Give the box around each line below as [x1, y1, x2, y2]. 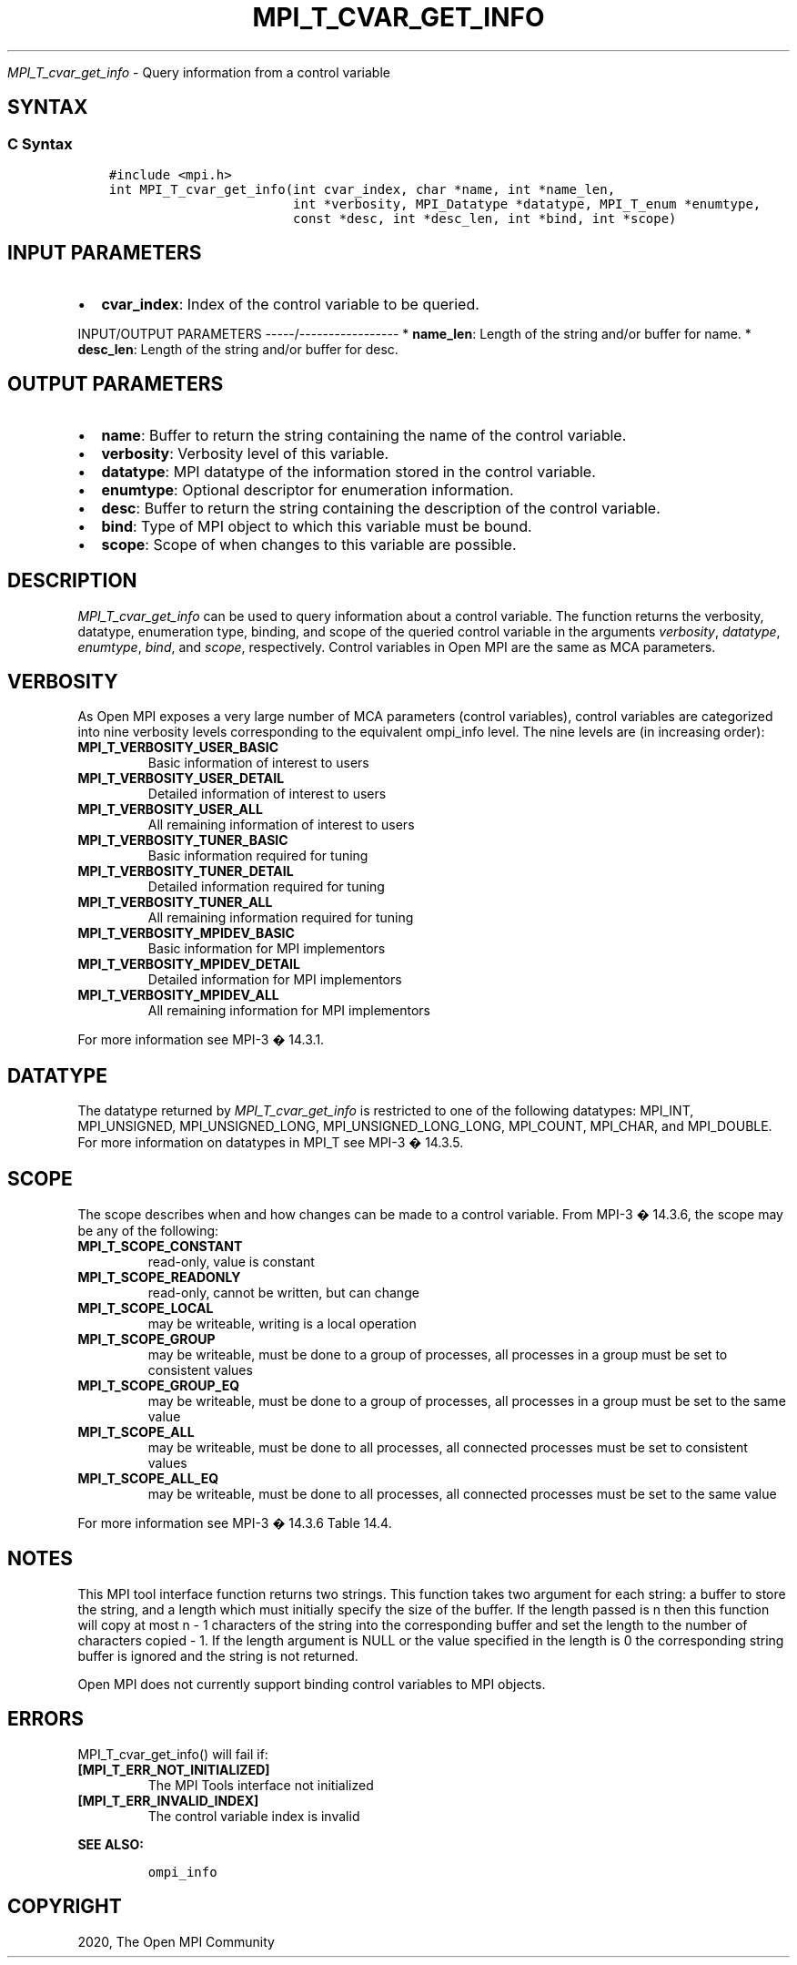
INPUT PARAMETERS [7, 241, 202, 265]
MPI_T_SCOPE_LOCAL [77, 1300, 214, 1317]
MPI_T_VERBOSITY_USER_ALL [77, 801, 263, 818]
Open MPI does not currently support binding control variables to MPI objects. [77, 1675, 546, 1692]
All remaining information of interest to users [147, 817, 415, 833]
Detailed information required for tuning [147, 879, 385, 895]
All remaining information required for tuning [147, 910, 414, 926]
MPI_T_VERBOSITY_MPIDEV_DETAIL [77, 956, 300, 972]
